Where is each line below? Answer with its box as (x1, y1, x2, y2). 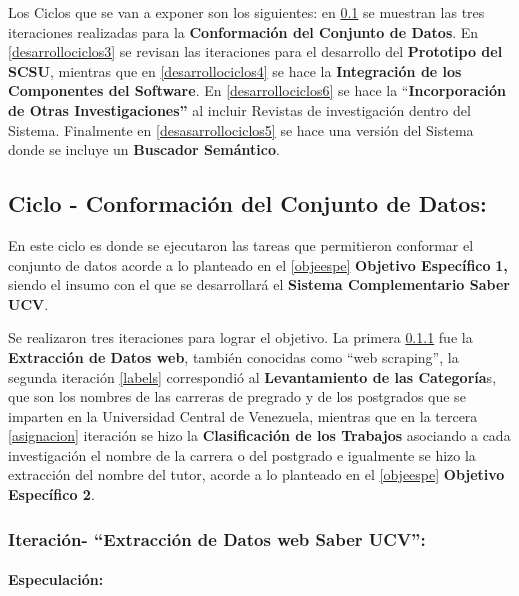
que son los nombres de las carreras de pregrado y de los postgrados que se (8, 386, 466, 407)
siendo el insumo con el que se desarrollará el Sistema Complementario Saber (8, 274, 510, 295)
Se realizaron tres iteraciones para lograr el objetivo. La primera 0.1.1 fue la (8, 327, 473, 348)
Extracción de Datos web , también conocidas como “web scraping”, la (8, 346, 459, 367)
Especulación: (8, 569, 104, 590)
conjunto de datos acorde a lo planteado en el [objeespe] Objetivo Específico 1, (8, 254, 508, 275)
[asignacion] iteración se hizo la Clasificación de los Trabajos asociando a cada (8, 425, 511, 446)
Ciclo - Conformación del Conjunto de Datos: (8, 188, 487, 219)
